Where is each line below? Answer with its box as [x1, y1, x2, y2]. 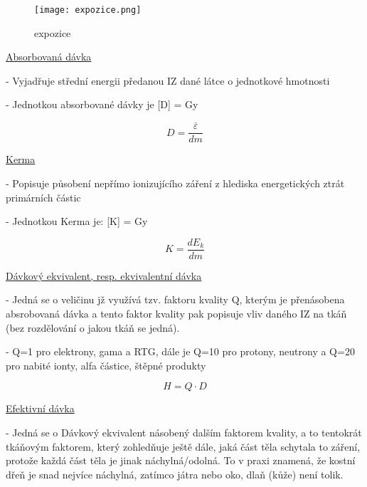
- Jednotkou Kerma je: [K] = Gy [6, 214, 148, 229]
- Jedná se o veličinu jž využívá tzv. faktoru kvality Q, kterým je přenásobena [6, 292, 345, 307]
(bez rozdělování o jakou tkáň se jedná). [6, 320, 180, 335]
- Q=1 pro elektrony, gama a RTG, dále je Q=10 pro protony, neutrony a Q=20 [6, 344, 355, 359]
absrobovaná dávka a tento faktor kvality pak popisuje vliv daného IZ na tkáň [6, 305, 347, 320]
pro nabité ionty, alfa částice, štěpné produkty [6, 357, 206, 372]
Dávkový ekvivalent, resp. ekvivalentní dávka [6, 268, 202, 283]
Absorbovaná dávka [6, 49, 92, 64]
